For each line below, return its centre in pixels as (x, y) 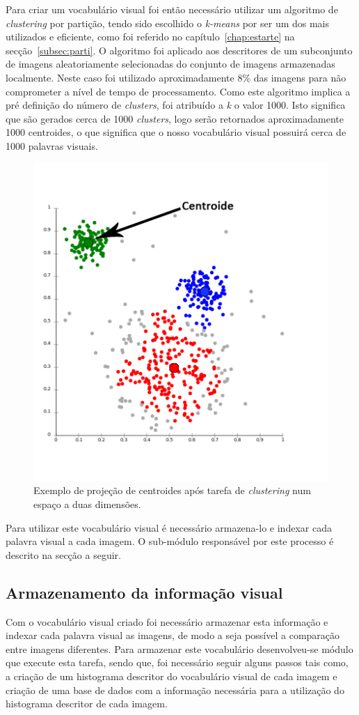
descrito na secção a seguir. (63, 554)
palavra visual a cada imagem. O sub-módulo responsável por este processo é (170, 541)
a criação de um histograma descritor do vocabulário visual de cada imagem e (171, 676)
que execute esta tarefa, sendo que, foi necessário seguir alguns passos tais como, (177, 662)
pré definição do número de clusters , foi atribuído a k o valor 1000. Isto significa (176, 105)
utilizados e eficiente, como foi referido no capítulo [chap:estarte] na (150, 37)
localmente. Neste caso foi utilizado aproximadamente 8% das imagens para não (176, 77)
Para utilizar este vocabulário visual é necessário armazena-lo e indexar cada (169, 527)
